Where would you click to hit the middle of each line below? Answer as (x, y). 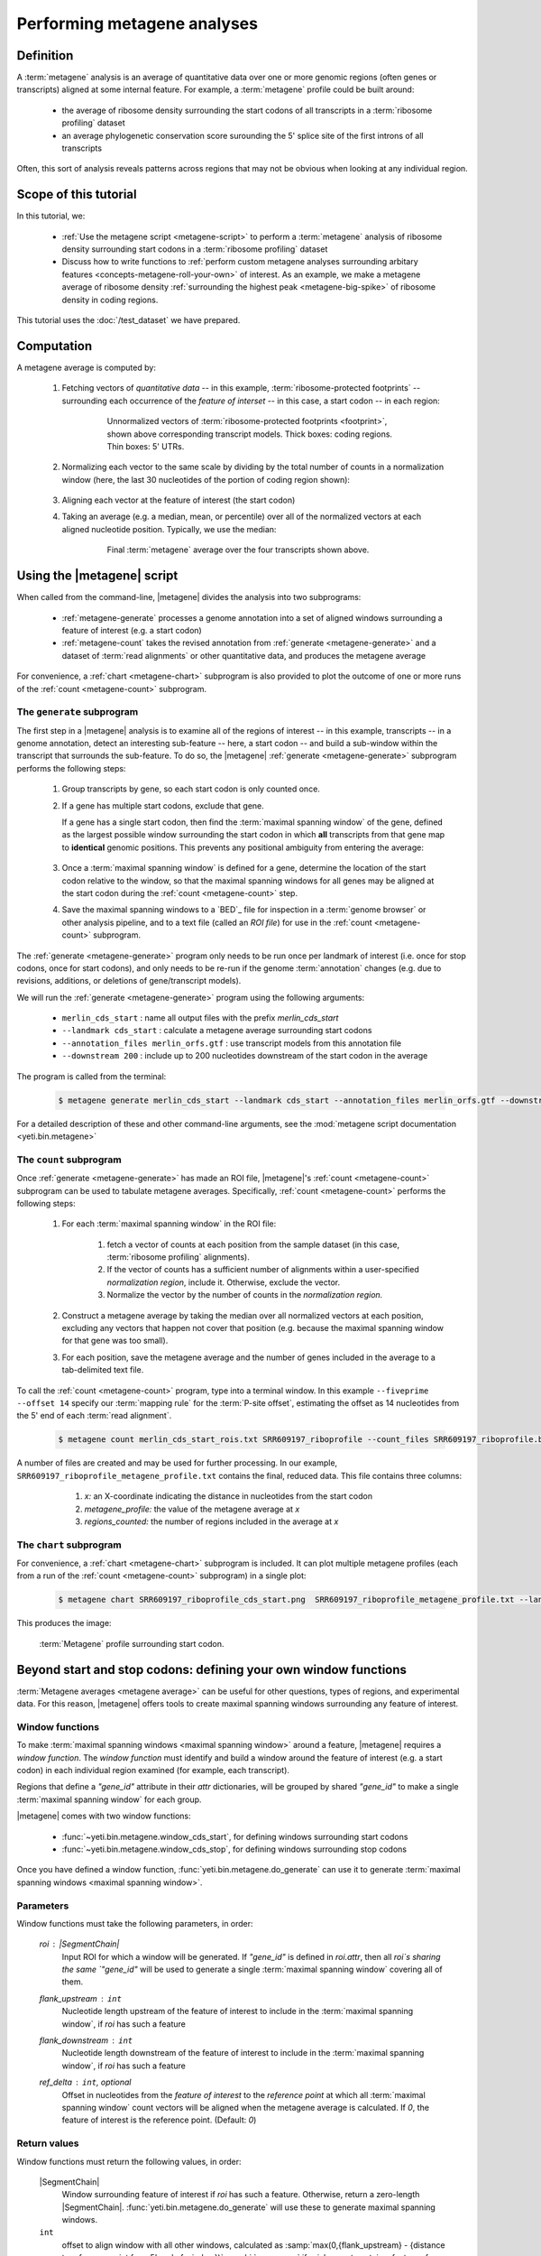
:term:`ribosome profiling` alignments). (178, 1257)
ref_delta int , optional (85, 2082)
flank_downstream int (86, 2040)
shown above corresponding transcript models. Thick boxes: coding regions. (249, 434)
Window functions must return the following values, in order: (129, 2161)
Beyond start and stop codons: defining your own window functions (212, 1669)
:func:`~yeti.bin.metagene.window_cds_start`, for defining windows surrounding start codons (235, 1836)
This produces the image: (64, 1623)
